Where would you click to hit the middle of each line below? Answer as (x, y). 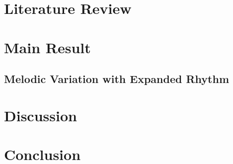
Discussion (40, 115)
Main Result (47, 47)
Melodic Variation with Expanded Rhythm (117, 79)
